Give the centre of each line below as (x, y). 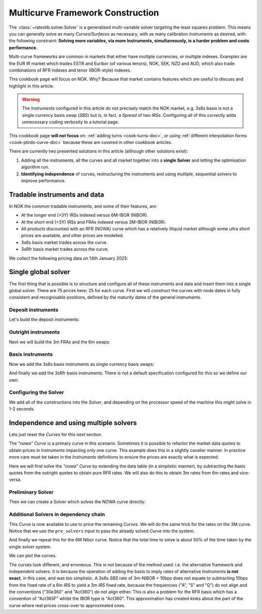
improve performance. (43, 181)
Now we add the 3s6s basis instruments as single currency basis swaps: (82, 364)
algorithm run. (35, 167)
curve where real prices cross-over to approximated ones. (67, 605)
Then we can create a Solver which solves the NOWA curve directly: (77, 502)
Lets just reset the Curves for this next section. (56, 434)
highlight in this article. (32, 86)
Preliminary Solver (31, 492)
